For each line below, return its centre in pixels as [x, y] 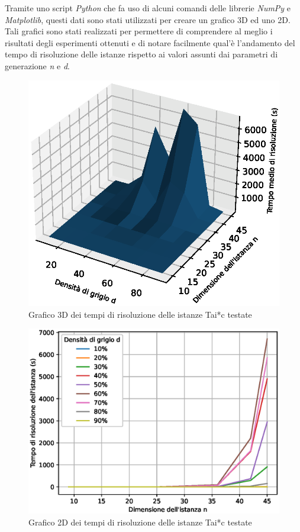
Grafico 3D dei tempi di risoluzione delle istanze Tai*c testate [140, 314]
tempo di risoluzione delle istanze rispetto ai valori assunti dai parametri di [141, 54]
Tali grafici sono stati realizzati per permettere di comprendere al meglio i [139, 31]
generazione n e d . [37, 65]
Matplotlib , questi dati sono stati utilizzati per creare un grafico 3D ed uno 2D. [148, 19]
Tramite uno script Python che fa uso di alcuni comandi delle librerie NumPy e [148, 8]
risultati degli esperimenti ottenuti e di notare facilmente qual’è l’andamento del [150, 42]
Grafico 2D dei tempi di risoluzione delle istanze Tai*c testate [140, 522]
